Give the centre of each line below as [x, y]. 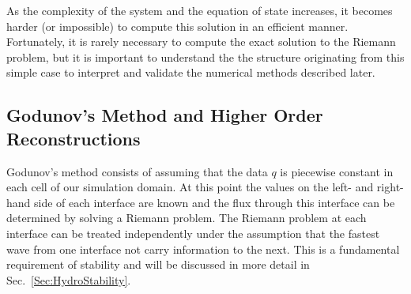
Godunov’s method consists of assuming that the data [137, 171]
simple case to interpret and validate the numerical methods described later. [191, 72]
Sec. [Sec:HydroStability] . [69, 279]
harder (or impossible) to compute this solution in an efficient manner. [177, 26]
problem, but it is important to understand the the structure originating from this [205, 57]
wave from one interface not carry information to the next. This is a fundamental [203, 249]
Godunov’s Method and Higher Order [165, 115]
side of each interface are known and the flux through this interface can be [215, 202]
